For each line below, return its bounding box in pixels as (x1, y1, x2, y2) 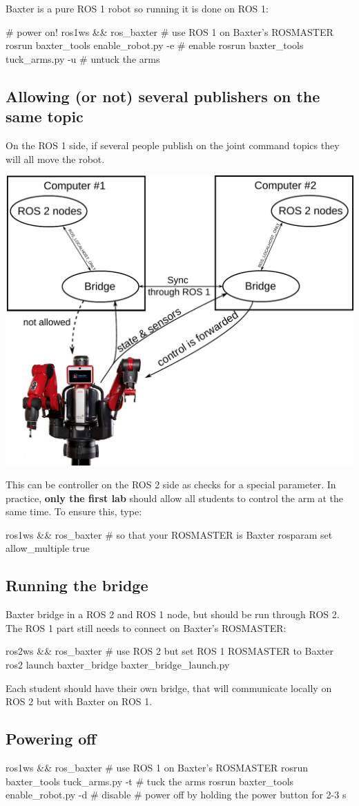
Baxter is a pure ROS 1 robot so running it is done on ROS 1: (6, 1, 269, 15)
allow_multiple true (6, 541, 90, 555)
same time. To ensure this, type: (6, 504, 142, 519)
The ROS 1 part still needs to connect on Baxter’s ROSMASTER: (6, 620, 287, 635)
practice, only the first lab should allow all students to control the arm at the (6, 490, 344, 505)
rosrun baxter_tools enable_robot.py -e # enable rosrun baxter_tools (6, 38, 304, 52)
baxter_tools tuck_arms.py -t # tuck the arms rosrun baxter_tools (6, 774, 294, 788)
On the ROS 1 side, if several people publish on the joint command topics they (6, 137, 340, 152)
